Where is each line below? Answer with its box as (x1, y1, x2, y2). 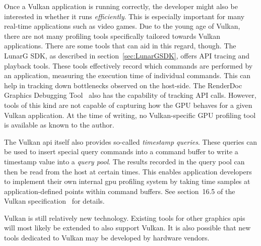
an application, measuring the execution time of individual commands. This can (4, 70, 251, 81)
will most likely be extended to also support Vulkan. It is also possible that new (4, 222, 251, 233)
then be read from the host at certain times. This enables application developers (4, 166, 252, 176)
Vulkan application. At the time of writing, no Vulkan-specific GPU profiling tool (4, 109, 256, 120)
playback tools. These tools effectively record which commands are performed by (4, 60, 253, 71)
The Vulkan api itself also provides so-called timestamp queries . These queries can (4, 136, 257, 147)
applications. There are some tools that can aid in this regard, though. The (4, 40, 236, 51)
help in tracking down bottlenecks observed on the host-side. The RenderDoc (4, 80, 242, 90)
